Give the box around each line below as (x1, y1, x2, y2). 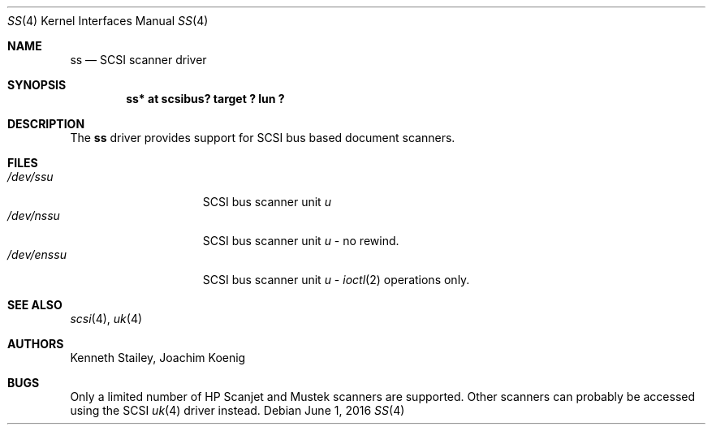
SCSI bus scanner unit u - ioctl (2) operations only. (202, 273, 470, 287)
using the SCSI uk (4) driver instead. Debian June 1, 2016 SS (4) (70, 403, 405, 417)
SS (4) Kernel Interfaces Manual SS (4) (7, 14, 209, 28)
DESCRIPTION (7, 117, 85, 131)
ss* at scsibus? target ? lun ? (126, 92, 285, 106)
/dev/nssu (7, 209, 60, 222)
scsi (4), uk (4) (70, 312, 143, 325)
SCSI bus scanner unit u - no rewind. (202, 234, 399, 248)
